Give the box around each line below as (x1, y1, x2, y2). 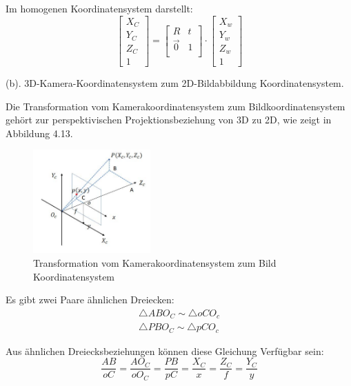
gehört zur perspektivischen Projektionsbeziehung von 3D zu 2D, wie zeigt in (6, 112, 332, 127)
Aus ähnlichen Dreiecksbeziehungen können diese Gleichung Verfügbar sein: (6, 343, 324, 358)
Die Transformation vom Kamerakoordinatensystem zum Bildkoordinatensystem (6, 99, 345, 113)
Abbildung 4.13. (6, 125, 73, 140)
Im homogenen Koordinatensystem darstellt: (6, 1, 193, 15)
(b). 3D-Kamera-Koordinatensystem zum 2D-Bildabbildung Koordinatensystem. (6, 76, 344, 90)
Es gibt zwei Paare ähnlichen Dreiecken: (6, 292, 174, 307)
